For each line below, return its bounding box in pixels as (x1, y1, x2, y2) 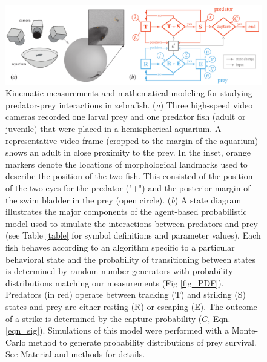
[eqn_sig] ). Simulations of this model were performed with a (5, 324, 229, 337)
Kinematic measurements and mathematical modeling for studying (5, 87, 252, 99)
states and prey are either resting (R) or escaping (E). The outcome (5, 300, 257, 312)
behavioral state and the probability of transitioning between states (5, 252, 256, 265)
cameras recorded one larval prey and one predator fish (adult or (5, 110, 246, 123)
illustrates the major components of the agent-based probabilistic (5, 205, 247, 218)
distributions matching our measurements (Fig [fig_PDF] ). (5, 276, 224, 289)
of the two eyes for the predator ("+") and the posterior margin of (5, 182, 251, 194)
